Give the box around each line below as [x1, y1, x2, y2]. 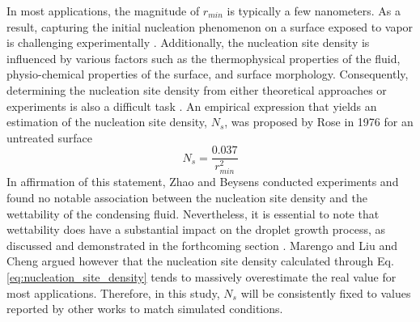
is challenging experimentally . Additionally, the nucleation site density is [6, 34, 370, 51]
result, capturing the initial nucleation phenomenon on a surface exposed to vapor [6, 18, 414, 35]
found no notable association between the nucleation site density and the [6, 189, 367, 206]
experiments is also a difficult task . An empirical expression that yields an [6, 97, 377, 114]
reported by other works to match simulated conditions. [6, 300, 283, 317]
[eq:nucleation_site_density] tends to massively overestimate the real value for [6, 269, 397, 286]
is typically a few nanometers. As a [227, 2, 401, 19]
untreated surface [6, 129, 92, 146]
